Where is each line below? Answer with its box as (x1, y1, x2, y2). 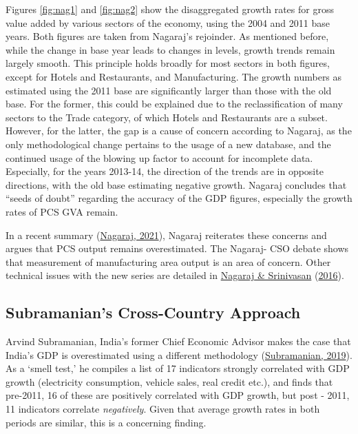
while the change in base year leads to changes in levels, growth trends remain (6, 42, 335, 56)
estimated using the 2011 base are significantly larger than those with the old (6, 83, 332, 97)
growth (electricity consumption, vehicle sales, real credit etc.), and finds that (6, 374, 333, 389)
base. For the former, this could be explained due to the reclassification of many (6, 96, 343, 111)
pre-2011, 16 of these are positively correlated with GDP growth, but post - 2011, (6, 388, 350, 402)
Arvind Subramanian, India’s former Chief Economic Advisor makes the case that (6, 334, 351, 349)
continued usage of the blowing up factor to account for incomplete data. (6, 150, 313, 165)
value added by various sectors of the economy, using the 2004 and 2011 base (6, 15, 330, 30)
